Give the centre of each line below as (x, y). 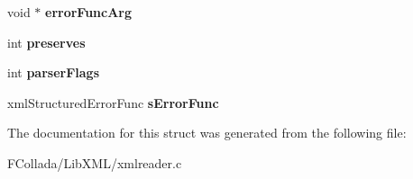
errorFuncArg (89, 12)
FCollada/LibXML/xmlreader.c (95, 162)
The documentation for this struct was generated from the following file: (207, 133)
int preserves (46, 42)
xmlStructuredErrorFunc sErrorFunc (113, 102)
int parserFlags (54, 72)
